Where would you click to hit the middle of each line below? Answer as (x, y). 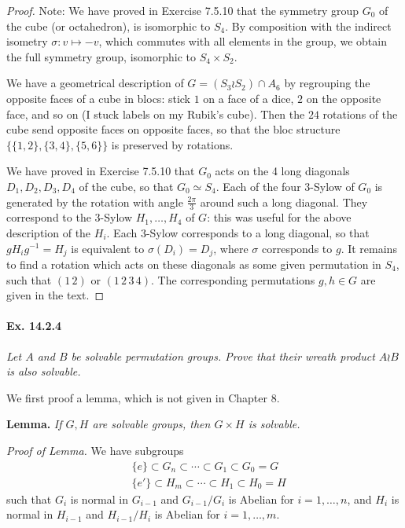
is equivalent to (108, 248)
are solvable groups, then (151, 424)
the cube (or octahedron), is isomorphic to (109, 26)
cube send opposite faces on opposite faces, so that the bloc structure (173, 129)
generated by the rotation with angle (95, 202)
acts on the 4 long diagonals (282, 171)
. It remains (369, 248)
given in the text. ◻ (55, 295)
